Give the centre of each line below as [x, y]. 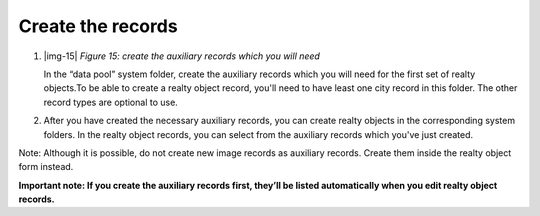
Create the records [98, 26]
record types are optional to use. [111, 102]
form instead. [46, 167]
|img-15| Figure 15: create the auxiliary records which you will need [181, 56]
